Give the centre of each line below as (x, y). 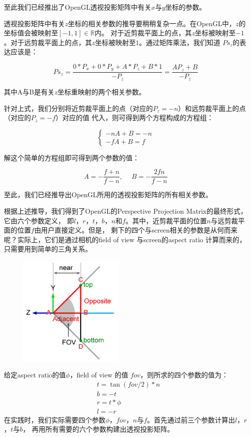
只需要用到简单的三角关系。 (48, 249)
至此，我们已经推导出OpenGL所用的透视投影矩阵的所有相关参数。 (108, 195)
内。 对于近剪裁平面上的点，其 (143, 33)
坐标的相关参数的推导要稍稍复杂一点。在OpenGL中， (152, 23)
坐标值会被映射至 (31, 33)
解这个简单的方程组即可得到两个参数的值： (72, 157)
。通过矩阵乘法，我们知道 (180, 42)
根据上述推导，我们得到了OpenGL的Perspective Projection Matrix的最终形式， (125, 211)
